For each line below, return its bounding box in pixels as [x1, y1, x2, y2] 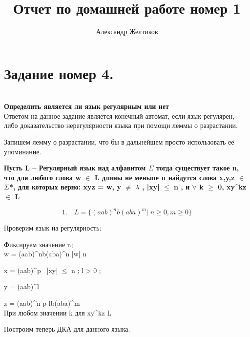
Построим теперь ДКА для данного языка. [4, 324, 130, 334]
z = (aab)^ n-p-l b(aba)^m [4, 298, 80, 308]
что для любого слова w [4, 172, 81, 182]
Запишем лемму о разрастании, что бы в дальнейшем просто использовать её [4, 137, 234, 147]
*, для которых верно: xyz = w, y [9, 182, 121, 192]
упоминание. [4, 146, 42, 156]
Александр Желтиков [96, 26, 158, 37]
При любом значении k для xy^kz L [4, 307, 112, 317]
